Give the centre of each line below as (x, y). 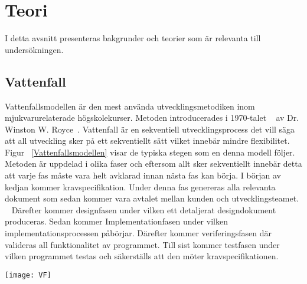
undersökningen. (34, 49)
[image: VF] (28, 275)
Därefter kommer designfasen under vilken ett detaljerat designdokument (144, 209)
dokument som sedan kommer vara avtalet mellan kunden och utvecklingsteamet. (152, 198)
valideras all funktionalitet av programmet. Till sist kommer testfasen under (142, 244)
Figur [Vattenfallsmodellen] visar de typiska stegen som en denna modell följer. (150, 152)
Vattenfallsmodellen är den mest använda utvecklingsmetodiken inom (130, 106)
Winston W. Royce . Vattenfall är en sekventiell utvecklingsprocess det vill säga (150, 129)
